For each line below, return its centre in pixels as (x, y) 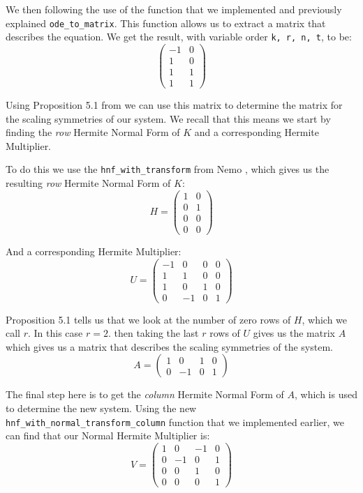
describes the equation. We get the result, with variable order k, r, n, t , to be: (179, 37)
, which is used (326, 394)
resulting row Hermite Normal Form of (88, 183)
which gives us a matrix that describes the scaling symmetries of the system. (169, 346)
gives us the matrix (294, 333)
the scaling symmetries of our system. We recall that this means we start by (168, 118)
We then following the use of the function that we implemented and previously (174, 9)
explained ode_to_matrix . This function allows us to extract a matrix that (166, 23)
